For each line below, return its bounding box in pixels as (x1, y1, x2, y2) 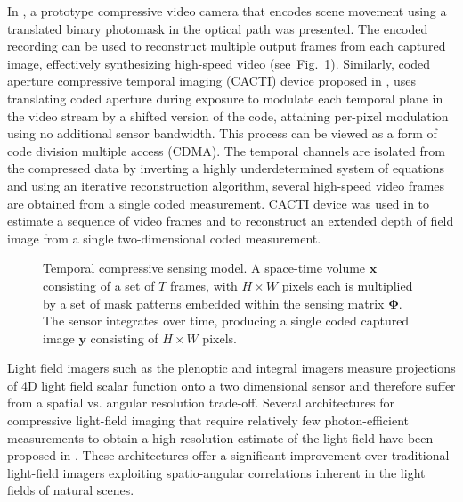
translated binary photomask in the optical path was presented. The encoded (7, 19, 428, 37)
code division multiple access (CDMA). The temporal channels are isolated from (7, 141, 445, 160)
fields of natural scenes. (7, 481, 134, 499)
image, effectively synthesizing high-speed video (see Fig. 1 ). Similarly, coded (7, 53, 430, 72)
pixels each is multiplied (281, 276, 413, 294)
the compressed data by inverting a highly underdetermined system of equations (7, 159, 444, 177)
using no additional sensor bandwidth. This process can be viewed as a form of (7, 124, 437, 143)
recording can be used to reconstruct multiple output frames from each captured (7, 37, 446, 55)
